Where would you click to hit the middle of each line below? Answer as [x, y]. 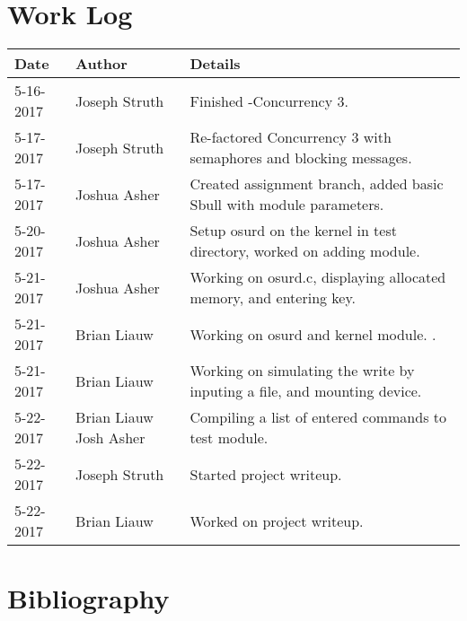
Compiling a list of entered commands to [318, 417]
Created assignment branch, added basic [317, 184]
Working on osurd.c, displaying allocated [318, 277]
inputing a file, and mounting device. [306, 391]
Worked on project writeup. [277, 520]
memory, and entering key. [273, 298]
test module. [229, 438]
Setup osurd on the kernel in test [293, 231]
